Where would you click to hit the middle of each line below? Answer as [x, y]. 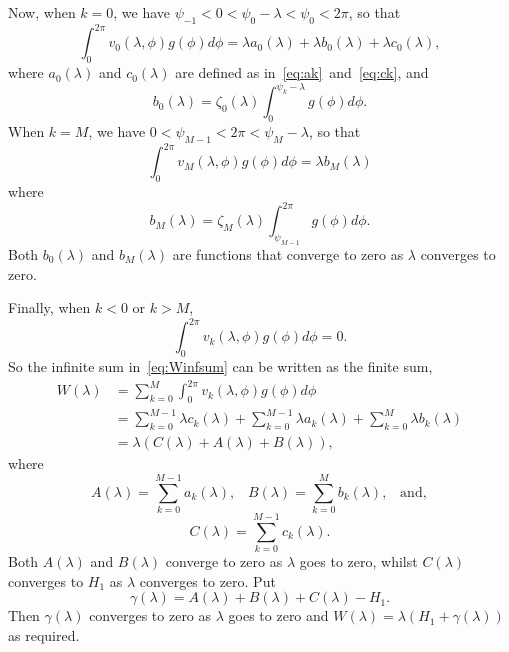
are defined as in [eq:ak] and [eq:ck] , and [302, 72]
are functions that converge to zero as [288, 253]
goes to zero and [278, 615]
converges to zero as [150, 615]
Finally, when [49, 307]
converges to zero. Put [207, 580]
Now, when [42, 12]
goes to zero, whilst [358, 561]
